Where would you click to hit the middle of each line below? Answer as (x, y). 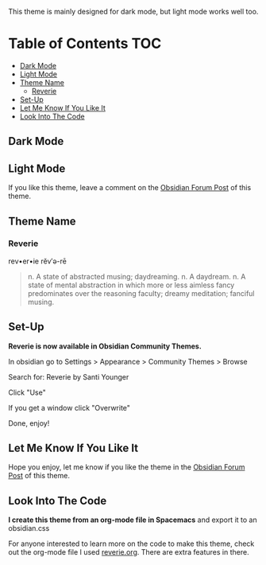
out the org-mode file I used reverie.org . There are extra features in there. (129, 552)
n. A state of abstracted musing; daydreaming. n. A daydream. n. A (137, 276)
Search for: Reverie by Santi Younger (69, 376)
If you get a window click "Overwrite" (69, 407)
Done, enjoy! (29, 423)
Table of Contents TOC (85, 44)
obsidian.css (29, 528)
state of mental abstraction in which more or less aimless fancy (131, 285)
